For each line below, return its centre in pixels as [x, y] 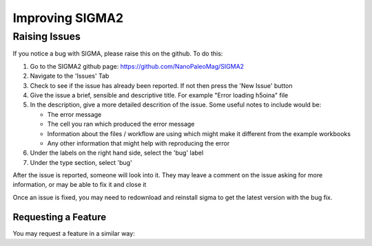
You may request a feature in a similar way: [74, 233]
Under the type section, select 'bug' [81, 162]
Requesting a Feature [60, 217]
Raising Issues [46, 36]
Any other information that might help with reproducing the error [138, 143]
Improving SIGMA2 [68, 18]
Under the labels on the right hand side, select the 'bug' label [117, 153]
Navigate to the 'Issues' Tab [70, 76]
